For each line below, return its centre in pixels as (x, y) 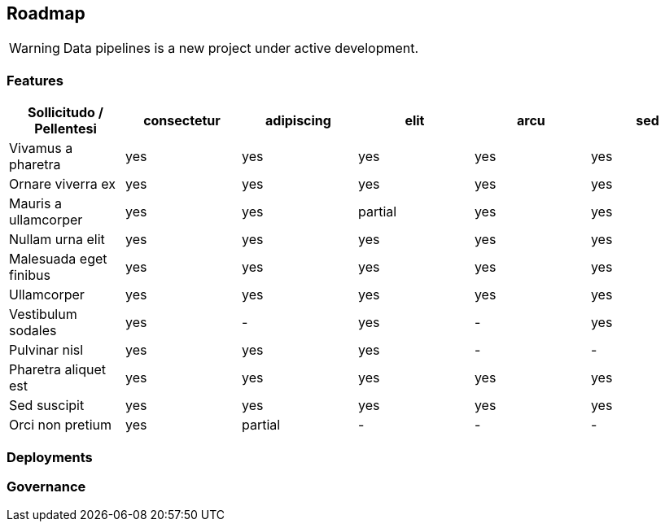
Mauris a (35, 204)
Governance (46, 486)
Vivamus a (41, 148)
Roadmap (46, 13)
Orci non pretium (60, 425)
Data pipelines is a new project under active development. (241, 48)
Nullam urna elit (57, 240)
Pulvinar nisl (46, 350)
